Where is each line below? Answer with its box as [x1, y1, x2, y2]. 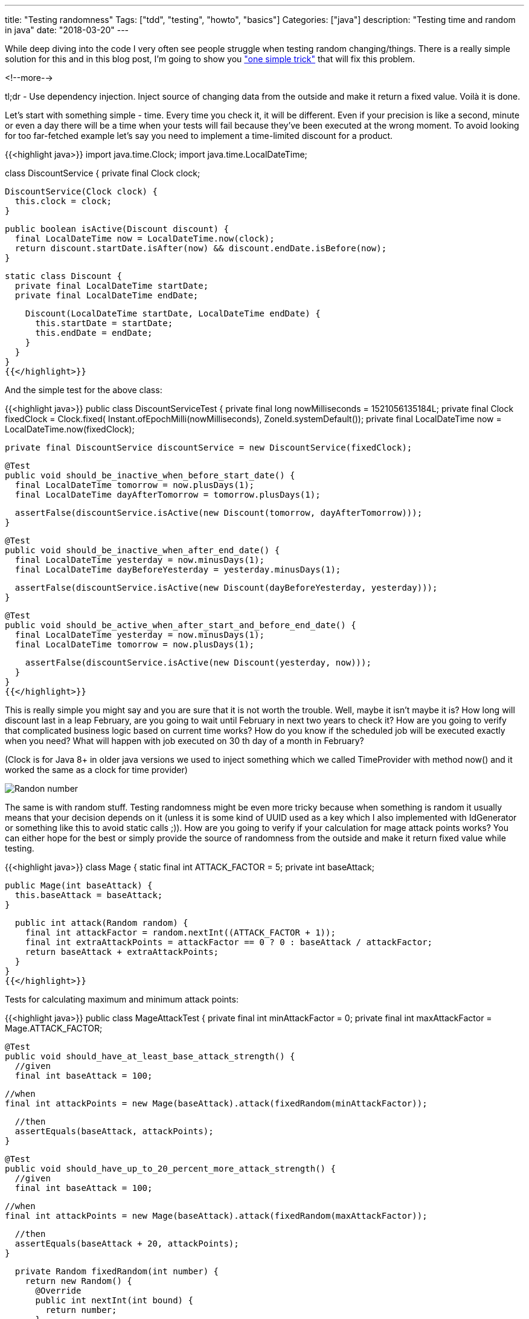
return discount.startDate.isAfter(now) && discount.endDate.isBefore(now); [14, 243, 387, 253]
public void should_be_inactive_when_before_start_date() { [5, 470, 295, 480]
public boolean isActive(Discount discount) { [5, 224, 229, 234]
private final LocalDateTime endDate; [14, 290, 199, 300]
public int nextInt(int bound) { [35, 1295, 193, 1305]
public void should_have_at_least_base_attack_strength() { [5, 1051, 295, 1061]
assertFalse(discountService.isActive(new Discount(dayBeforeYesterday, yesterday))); [14, 583, 438, 592]
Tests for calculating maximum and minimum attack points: [5, 994, 239, 1004]
